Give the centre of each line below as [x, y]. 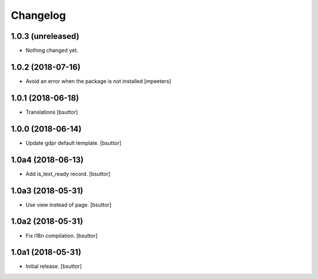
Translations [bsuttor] [52, 112]
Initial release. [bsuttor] [54, 266]
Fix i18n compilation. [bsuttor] [62, 235]
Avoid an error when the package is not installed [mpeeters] [98, 81]
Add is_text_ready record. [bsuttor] [68, 174]
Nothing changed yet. [52, 51]
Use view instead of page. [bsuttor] [69, 205]
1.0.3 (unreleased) [45, 36]
